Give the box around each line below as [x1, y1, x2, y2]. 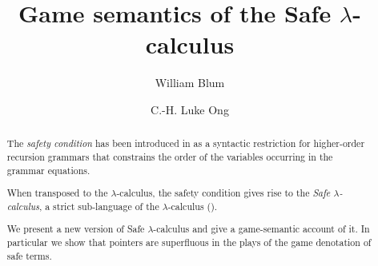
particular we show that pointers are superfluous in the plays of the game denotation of [6, 236, 372, 249]
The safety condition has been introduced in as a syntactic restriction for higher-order [6, 137, 365, 150]
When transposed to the [6, 186, 108, 200]
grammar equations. [6, 163, 90, 177]
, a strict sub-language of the [38, 199, 159, 212]
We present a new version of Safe [6, 222, 145, 236]
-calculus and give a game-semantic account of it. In [153, 222, 370, 236]
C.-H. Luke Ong [151, 101, 229, 117]
